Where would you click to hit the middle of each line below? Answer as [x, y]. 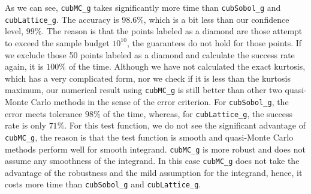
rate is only [25, 125]
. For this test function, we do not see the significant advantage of [185, 125]
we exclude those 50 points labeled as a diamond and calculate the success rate [150, 54]
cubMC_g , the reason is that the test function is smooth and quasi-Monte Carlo [149, 137]
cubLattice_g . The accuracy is [62, 19]
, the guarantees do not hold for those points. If [214, 42]
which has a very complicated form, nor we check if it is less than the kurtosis [148, 78]
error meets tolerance [44, 113]
